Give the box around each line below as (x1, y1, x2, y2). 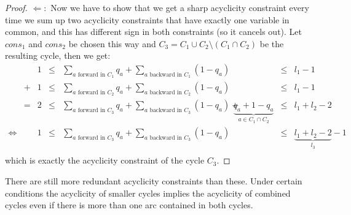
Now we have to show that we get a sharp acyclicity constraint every (50, 1, 309, 13)
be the (259, 37, 284, 50)
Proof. (5, 1, 28, 13)
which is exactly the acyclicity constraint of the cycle (5, 154, 205, 167)
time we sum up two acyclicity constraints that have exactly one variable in (5, 13, 290, 26)
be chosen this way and (68, 37, 156, 50)
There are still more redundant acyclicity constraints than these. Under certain (5, 175, 302, 187)
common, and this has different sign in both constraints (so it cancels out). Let (5, 25, 302, 38)
